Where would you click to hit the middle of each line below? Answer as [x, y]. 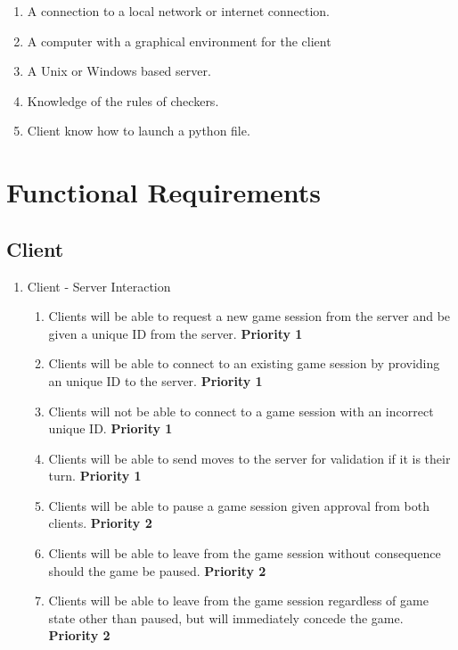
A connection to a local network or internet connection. [179, 11]
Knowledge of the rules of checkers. [123, 100]
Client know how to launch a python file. [139, 131]
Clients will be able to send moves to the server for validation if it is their [249, 458]
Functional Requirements [164, 192]
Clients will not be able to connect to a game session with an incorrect [241, 411]
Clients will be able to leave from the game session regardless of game [238, 601]
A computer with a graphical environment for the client [179, 41]
